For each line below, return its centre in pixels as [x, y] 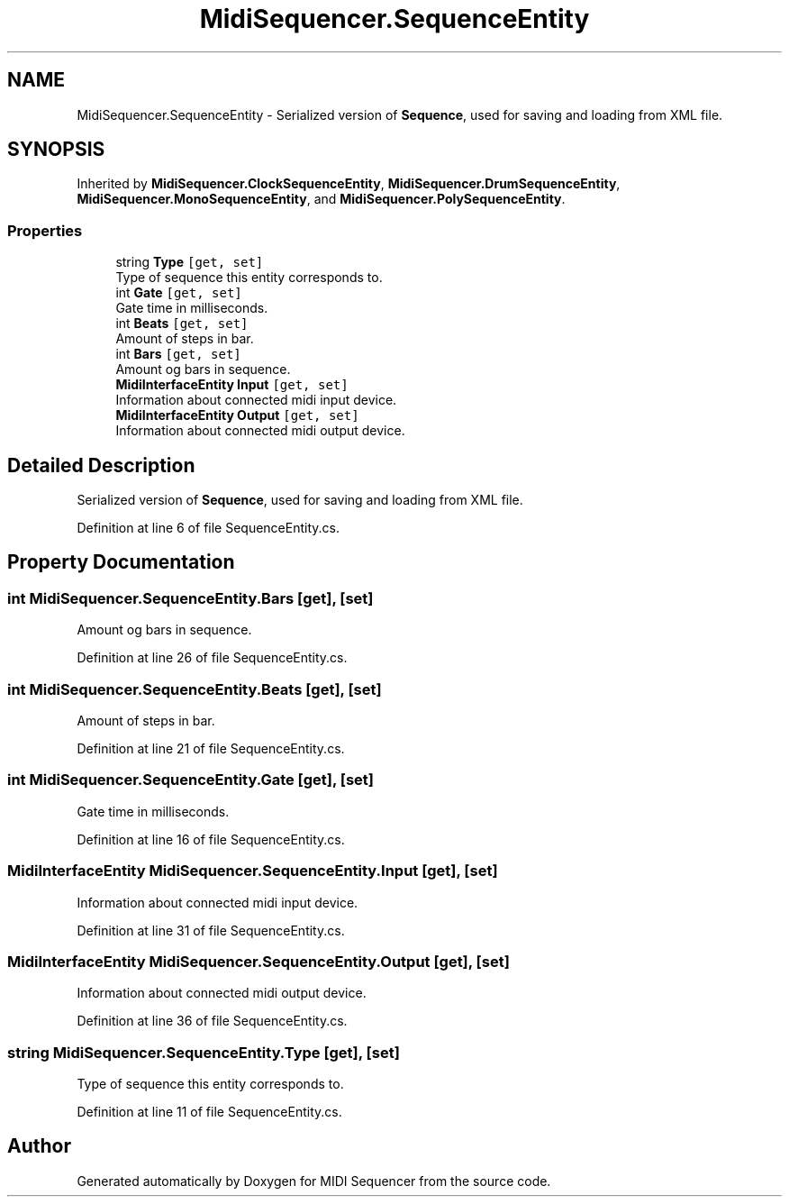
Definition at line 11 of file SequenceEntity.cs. [209, 1112]
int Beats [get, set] [182, 324]
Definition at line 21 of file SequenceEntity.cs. [211, 748]
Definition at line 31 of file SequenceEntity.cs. [211, 930]
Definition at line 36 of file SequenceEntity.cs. [212, 1021]
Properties [45, 230]
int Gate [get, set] [179, 293]
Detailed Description [101, 465]
